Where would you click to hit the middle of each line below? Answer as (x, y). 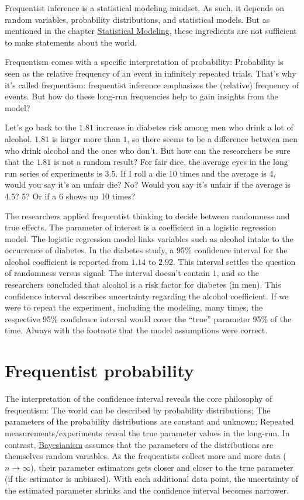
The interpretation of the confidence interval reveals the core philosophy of (139, 399)
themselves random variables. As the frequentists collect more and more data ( (146, 456)
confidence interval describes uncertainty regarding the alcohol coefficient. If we (147, 296)
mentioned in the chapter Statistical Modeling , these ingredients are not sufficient (151, 31)
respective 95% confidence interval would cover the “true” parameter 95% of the (148, 318)
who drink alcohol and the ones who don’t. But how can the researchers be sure (148, 150)
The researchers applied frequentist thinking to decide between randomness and (147, 215)
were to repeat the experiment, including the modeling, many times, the (134, 307)
